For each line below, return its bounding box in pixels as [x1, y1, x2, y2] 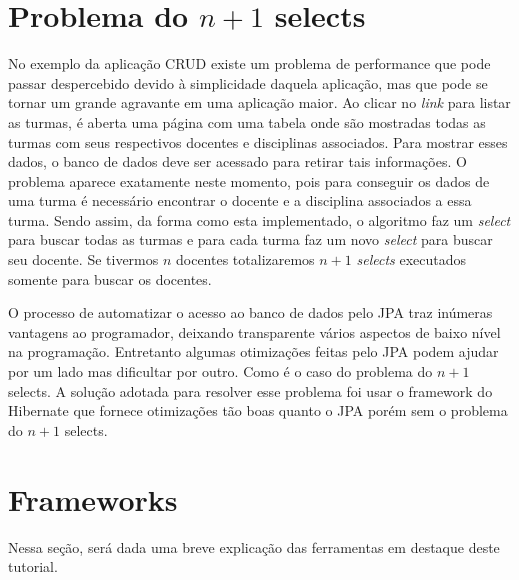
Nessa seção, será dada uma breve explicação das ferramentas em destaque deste [8, 536, 500, 557]
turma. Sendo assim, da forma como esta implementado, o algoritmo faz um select [8, 209, 511, 230]
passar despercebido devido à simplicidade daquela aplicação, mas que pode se [8, 72, 488, 93]
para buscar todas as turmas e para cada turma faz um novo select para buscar [8, 229, 493, 250]
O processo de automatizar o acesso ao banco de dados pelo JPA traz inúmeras [8, 302, 493, 323]
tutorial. [8, 556, 58, 577]
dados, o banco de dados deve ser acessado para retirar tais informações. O [8, 151, 467, 172]
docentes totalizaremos [176, 249, 315, 270]
